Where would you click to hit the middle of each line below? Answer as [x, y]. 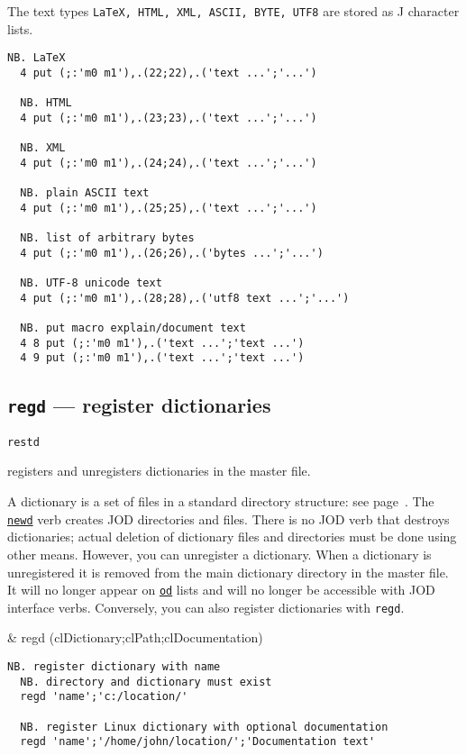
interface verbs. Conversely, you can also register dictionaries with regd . [206, 607]
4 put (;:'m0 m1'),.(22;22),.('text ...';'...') [169, 73]
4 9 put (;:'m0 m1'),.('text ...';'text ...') [162, 358]
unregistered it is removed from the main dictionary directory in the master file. [228, 572]
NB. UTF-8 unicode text [91, 283]
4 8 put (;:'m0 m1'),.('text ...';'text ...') [162, 343]
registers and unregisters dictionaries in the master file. [159, 471]
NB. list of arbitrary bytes [107, 238]
